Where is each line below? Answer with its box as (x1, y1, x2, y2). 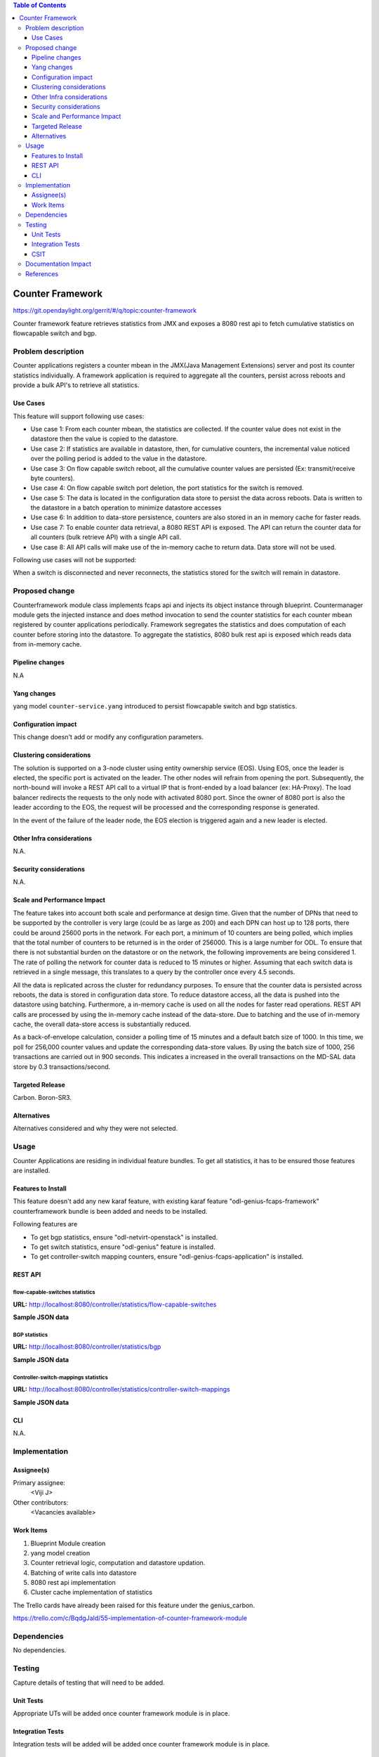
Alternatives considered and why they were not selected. (13, 1124, 178, 1133)
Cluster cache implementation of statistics (30, 1588, 153, 1597)
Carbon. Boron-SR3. (13, 1094, 72, 1102)
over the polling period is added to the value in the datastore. (30, 454, 207, 463)
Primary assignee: (13, 1478, 66, 1486)
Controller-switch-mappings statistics (13, 1374, 108, 1381)
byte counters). (30, 474, 75, 482)
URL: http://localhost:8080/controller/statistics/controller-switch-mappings (13, 1385, 231, 1394)
